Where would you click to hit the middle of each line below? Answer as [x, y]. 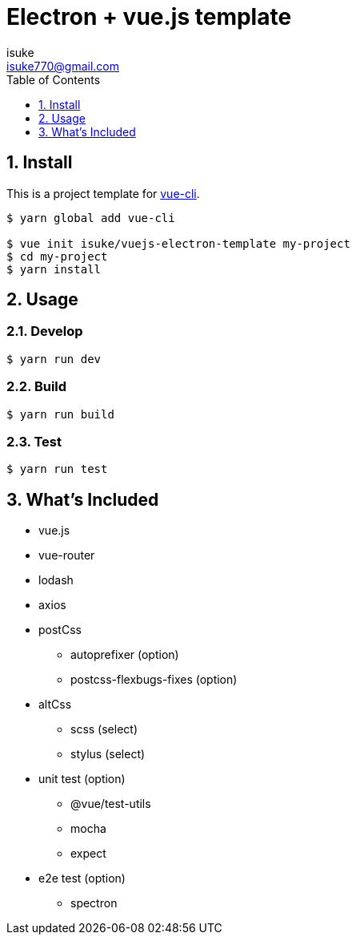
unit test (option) [82, 779]
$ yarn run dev [54, 359]
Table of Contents [54, 79]
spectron [94, 903]
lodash [56, 580]
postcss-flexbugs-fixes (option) [154, 680]
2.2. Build [37, 387]
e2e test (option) [82, 878]
